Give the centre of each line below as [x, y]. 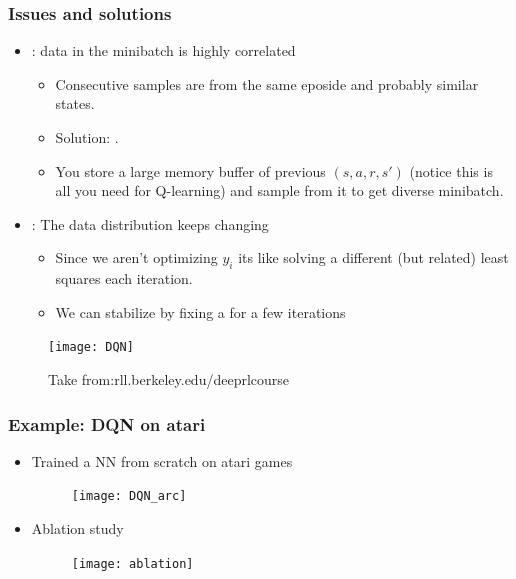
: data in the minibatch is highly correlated [163, 50]
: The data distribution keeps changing [150, 223]
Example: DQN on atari [107, 423]
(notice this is [451, 170]
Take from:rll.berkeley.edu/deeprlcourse [169, 379]
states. [75, 103]
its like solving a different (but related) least [373, 257]
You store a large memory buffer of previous [190, 170]
